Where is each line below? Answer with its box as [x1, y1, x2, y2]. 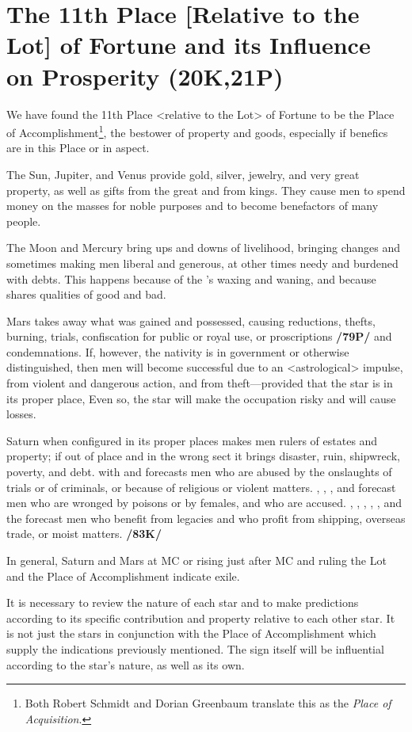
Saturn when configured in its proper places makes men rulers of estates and [6, 432, 378, 448]
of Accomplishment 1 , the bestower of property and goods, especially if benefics [6, 122, 388, 140]
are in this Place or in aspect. [6, 139, 150, 156]
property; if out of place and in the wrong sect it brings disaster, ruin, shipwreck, [6, 448, 400, 464]
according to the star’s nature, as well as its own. [6, 656, 245, 673]
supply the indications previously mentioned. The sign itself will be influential [6, 640, 384, 657]
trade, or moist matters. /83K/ [6, 525, 162, 542]
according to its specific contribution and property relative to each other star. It [6, 609, 395, 626]
